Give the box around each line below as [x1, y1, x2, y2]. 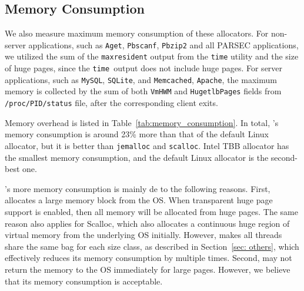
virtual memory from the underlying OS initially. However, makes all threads [5, 229, 282, 241]
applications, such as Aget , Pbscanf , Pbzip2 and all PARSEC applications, [28, 38, 299, 51]
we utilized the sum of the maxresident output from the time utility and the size [5, 50, 299, 62]
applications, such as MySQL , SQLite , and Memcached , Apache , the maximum [5, 73, 277, 85]
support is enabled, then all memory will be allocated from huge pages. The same [5, 205, 298, 217]
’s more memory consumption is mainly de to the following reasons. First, [5, 182, 270, 194]
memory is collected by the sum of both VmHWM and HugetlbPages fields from [5, 85, 282, 97]
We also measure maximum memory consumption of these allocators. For [5, 27, 269, 39]
